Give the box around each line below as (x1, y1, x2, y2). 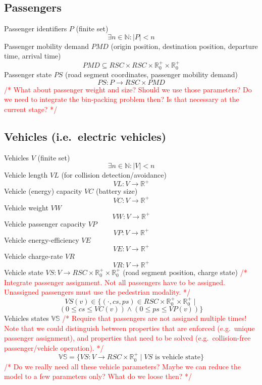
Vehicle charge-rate (4, 250, 63, 261)
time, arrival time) (4, 50, 61, 61)
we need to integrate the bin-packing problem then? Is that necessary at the (4, 94, 239, 104)
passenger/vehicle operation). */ (4, 342, 104, 353)
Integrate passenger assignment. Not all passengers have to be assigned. (4, 277, 225, 287)
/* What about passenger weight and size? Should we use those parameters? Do (4, 84, 252, 94)
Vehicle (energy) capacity (4, 186, 82, 196)
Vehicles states (4, 312, 49, 323)
